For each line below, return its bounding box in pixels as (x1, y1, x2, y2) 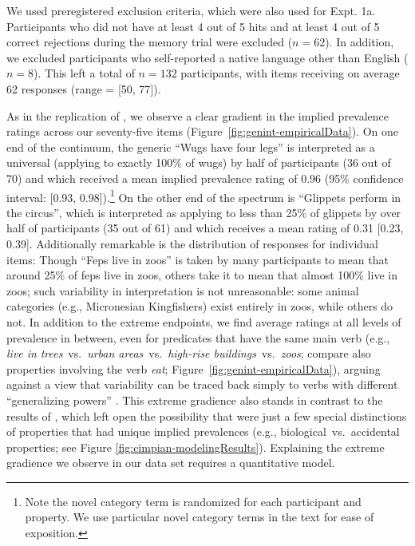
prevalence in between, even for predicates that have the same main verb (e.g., (6, 329, 390, 346)
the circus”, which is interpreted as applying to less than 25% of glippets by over (6, 204, 401, 220)
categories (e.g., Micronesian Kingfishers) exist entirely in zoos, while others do (6, 298, 393, 315)
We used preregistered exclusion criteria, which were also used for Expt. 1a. (6, 2, 376, 18)
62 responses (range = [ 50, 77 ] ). (6, 80, 161, 97)
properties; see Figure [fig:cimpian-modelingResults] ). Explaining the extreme (6, 438, 385, 455)
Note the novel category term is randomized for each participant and (25, 493, 362, 509)
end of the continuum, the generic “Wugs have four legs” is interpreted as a (6, 138, 375, 155)
